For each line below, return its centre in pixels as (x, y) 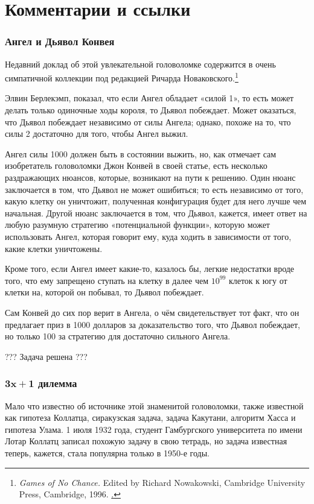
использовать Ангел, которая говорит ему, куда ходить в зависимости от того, (148, 236)
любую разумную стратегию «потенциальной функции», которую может (137, 225)
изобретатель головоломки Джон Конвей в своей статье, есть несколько (136, 165)
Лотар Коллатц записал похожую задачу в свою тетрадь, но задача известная (146, 441)
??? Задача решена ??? (46, 356)
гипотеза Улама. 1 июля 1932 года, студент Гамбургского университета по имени (154, 429)
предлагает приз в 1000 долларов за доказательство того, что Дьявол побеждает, (152, 324)
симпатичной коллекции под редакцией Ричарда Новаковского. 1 (122, 77)
